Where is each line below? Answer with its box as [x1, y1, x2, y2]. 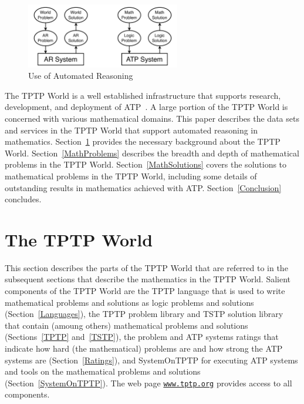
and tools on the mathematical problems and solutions [5, 365, 201, 378]
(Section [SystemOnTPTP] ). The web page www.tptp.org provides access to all [5, 376, 292, 389]
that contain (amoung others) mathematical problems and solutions [5, 319, 248, 331]
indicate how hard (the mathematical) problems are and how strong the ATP [5, 342, 283, 354]
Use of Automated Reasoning [28, 69, 133, 82]
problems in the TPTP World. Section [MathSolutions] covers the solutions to [5, 158, 287, 171]
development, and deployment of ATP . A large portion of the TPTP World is [5, 101, 288, 113]
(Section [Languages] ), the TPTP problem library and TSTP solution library [5, 308, 283, 320]
